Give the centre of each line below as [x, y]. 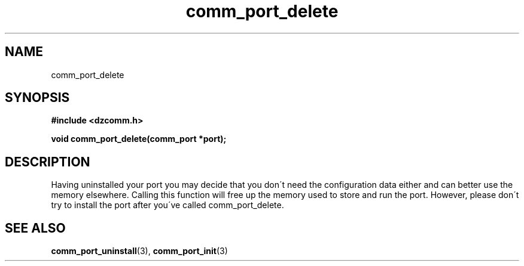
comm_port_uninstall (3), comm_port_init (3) [139, 251]
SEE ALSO [35, 228]
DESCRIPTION [48, 162]
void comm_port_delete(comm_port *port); [139, 139]
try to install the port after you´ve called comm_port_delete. [167, 205]
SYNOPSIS [37, 98]
